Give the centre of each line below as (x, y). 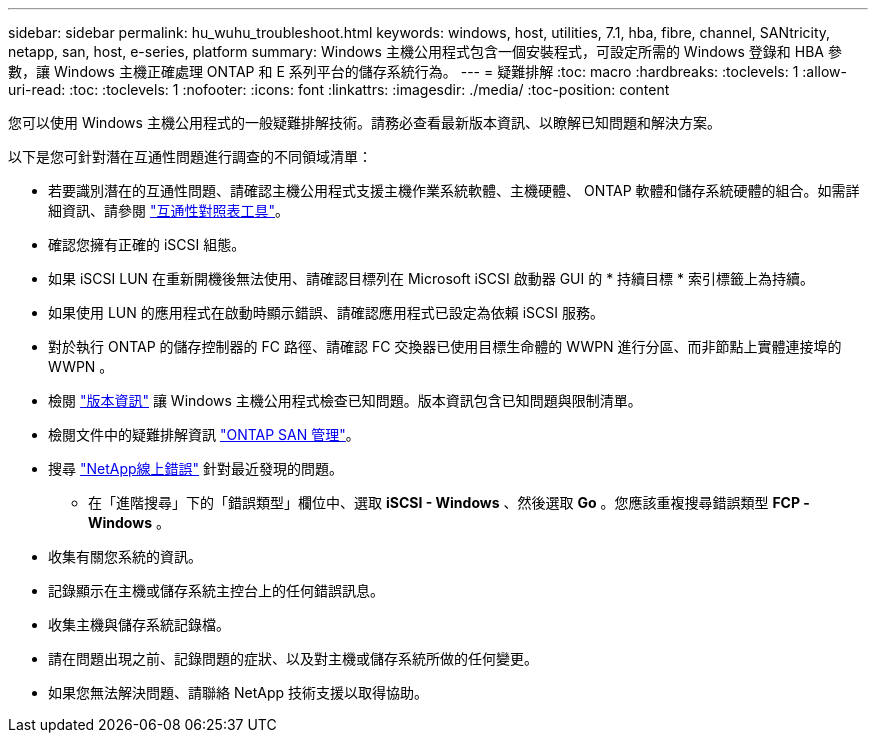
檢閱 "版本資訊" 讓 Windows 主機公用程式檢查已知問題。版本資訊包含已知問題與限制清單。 (345, 400)
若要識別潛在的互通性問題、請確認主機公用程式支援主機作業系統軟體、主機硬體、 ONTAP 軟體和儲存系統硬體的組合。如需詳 (454, 190)
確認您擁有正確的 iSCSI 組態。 (147, 244)
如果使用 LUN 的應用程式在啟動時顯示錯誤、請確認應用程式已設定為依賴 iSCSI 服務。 (326, 312)
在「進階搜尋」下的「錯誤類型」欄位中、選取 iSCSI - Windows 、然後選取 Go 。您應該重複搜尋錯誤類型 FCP (444, 502)
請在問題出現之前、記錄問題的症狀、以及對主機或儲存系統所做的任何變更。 (293, 658)
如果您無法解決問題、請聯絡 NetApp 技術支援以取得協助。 (238, 692)
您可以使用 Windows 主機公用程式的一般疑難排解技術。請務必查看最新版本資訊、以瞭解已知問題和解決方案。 (364, 122)
